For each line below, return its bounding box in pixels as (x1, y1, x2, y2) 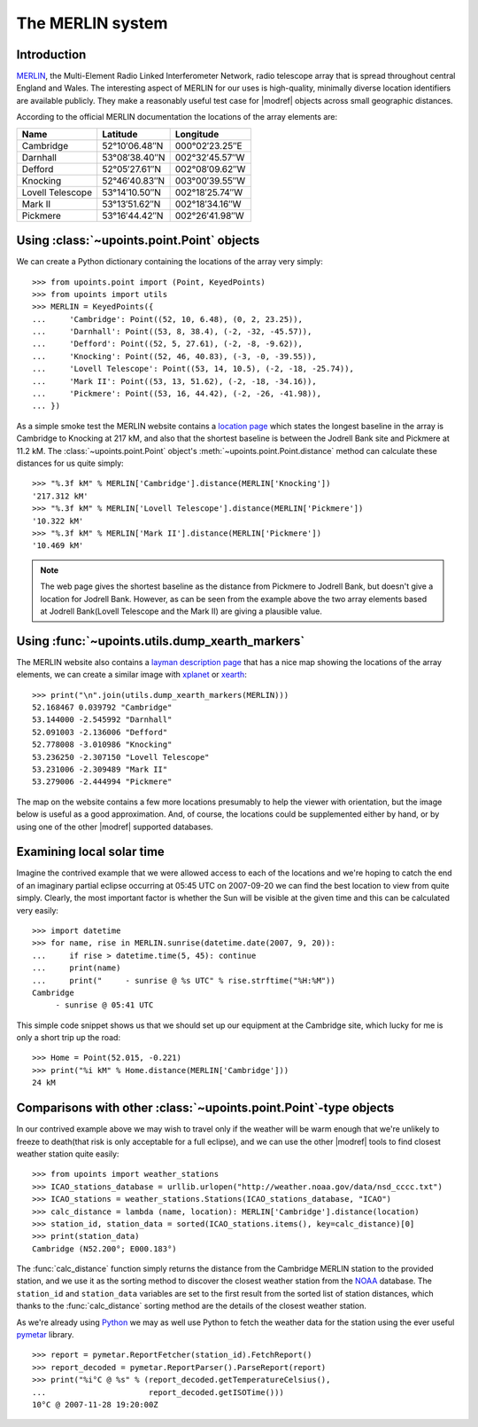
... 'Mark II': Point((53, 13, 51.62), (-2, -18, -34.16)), (32, 376, 318, 386)
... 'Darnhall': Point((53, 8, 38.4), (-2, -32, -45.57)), (32, 326, 312, 337)
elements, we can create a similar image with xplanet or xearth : (16, 670, 247, 680)
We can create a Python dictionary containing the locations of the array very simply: (16, 256, 323, 267)
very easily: (16, 905, 59, 915)
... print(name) (32, 963, 121, 973)
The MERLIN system (16, 13, 168, 33)
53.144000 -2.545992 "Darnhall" (32, 715, 173, 725)
